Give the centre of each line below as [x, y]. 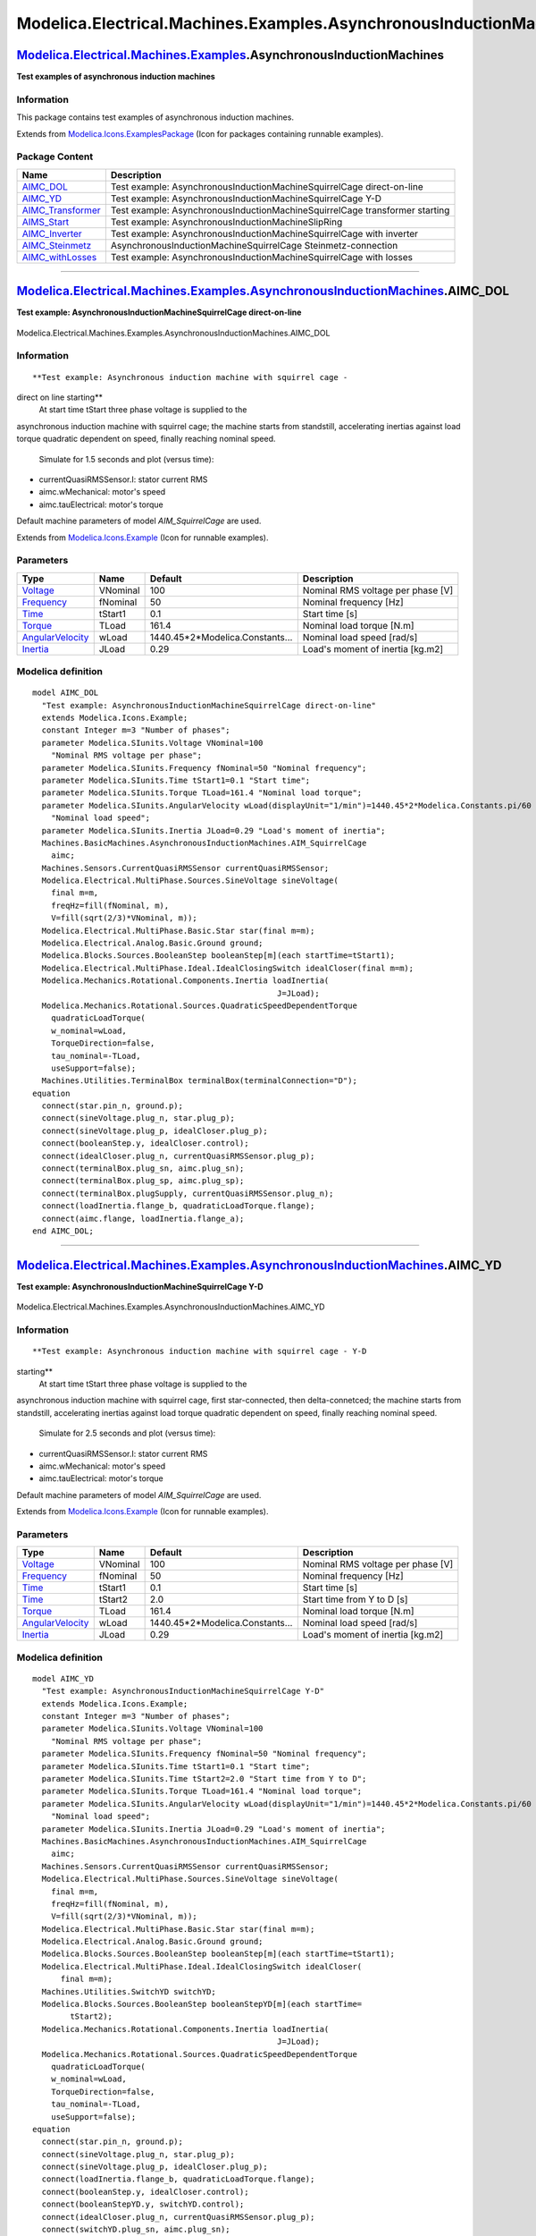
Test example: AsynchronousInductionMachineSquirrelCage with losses [261, 257]
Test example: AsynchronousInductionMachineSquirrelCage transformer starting [280, 210]
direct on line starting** [59, 397]
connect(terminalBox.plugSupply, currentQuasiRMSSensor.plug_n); [188, 1193]
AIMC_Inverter [52, 233]
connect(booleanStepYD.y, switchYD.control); [143, 2204]
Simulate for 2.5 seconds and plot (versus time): [127, 1433]
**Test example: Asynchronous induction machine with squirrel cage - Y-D [200, 1351]
